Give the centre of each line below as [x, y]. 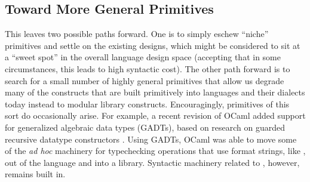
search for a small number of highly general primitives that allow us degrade [145, 80]
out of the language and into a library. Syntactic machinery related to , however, [152, 162]
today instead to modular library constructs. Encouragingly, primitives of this [147, 104]
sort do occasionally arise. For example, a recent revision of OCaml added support [155, 115]
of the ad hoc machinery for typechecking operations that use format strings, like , [155, 151]
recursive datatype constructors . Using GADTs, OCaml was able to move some [151, 139]
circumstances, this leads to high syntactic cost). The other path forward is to [148, 68]
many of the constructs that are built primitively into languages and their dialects [155, 92]
